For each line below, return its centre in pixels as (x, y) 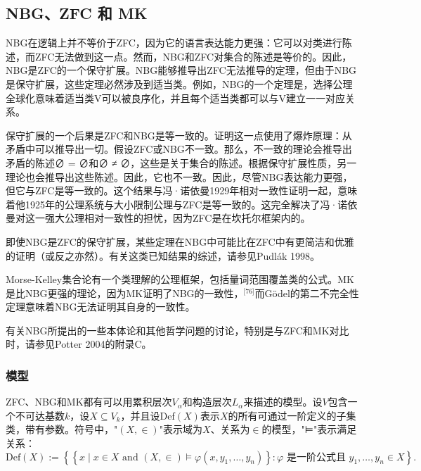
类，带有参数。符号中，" (62, 429)
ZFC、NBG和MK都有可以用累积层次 (89, 402)
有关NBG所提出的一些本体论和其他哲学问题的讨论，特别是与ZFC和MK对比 (177, 330)
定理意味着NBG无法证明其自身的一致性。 (101, 307)
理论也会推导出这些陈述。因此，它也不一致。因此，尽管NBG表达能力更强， (179, 176)
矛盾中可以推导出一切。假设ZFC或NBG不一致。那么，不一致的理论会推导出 (179, 149)
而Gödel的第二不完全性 (307, 293)
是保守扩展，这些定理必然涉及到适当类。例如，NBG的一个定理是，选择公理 (179, 83)
